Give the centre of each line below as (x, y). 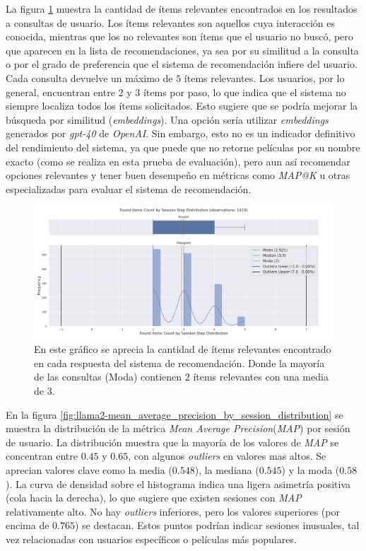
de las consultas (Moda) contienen (108, 377)
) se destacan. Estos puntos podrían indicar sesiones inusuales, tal (217, 525)
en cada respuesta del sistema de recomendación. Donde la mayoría (179, 362)
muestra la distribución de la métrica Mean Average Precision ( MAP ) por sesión (178, 428)
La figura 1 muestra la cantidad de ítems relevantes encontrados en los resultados (182, 8)
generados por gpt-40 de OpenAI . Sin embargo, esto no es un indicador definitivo (181, 133)
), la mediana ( (227, 470)
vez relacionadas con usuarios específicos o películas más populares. (151, 539)
